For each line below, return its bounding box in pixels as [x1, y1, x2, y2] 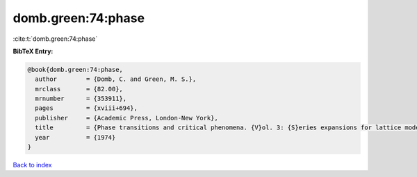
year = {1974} [35, 133, 116, 141]
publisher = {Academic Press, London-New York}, [35, 114, 218, 122]
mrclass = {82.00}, [35, 85, 123, 93]
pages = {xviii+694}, [35, 104, 138, 112]
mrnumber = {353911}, [35, 95, 127, 103]
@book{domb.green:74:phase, [27, 66, 123, 73]
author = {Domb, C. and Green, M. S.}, [35, 75, 197, 83]
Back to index [13, 161, 52, 169]
